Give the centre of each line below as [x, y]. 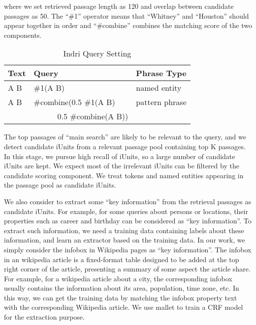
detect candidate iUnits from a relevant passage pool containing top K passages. [125, 146]
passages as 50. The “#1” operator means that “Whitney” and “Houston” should [127, 15]
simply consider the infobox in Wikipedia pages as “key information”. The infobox [128, 249]
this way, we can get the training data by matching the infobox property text [121, 297]
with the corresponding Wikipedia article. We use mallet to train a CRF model [124, 307]
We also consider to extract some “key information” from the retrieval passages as [128, 201]
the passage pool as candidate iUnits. [60, 185]
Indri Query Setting [97, 54]
